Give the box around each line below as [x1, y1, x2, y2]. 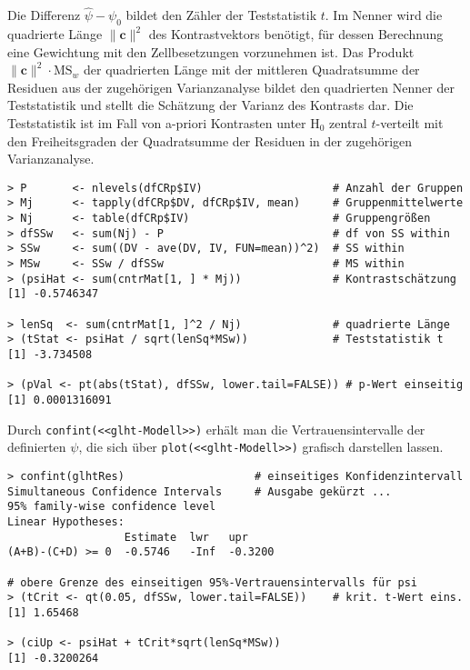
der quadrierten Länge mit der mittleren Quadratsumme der [83, 60, 420, 79]
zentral [329, 113, 367, 132]
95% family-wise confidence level [7, 500, 216, 514]
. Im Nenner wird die [325, 5, 443, 25]
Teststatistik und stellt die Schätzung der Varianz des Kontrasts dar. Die [7, 95, 414, 115]
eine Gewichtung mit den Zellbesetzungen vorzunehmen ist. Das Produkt [7, 42, 415, 61]
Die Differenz [7, 5, 81, 25]
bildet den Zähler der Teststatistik [125, 5, 317, 25]
